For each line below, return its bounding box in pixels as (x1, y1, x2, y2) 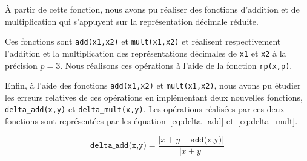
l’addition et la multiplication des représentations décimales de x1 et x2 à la (5, 46, 286, 59)
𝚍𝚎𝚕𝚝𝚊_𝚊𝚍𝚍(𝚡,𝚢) (90, 141, 147, 150)
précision (5, 58, 38, 71)
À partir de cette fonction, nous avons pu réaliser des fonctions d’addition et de (5, 3, 300, 15)
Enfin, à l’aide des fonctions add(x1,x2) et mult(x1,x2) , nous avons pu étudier (5, 79, 301, 92)
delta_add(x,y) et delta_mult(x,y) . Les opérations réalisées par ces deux (5, 103, 285, 115)
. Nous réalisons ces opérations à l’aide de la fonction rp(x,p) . (60, 58, 292, 71)
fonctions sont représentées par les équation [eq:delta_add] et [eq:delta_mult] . (5, 115, 298, 127)
